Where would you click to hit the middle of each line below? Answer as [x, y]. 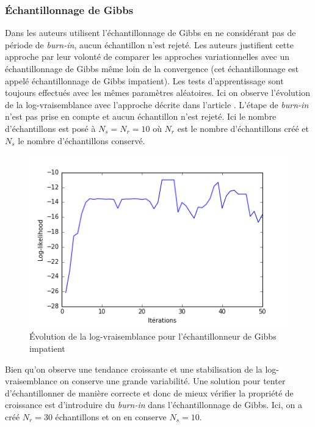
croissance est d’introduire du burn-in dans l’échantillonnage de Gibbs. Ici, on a [154, 405]
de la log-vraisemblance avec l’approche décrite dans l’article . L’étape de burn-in [157, 104]
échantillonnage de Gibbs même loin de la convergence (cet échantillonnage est [152, 68]
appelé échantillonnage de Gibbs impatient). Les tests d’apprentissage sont [144, 80]
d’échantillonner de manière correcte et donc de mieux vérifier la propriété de [149, 392]
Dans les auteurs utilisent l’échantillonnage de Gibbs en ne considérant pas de [150, 33]
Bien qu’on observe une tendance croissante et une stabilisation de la [134, 369]
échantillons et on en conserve [111, 416]
